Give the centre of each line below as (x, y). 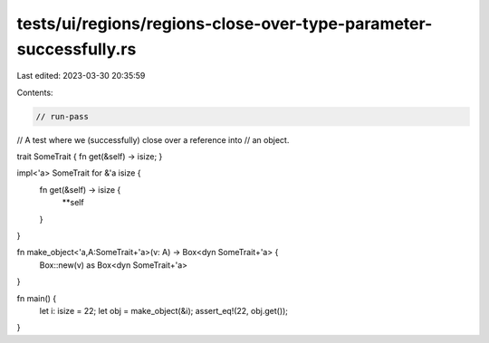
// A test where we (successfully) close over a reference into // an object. (153, 139)
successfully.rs (77, 49)
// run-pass (62, 116)
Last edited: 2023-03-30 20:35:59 (81, 76)
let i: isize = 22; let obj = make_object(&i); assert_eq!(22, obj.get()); (164, 311)
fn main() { (37, 298)
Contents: (35, 92)
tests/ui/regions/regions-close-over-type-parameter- (225, 24)
